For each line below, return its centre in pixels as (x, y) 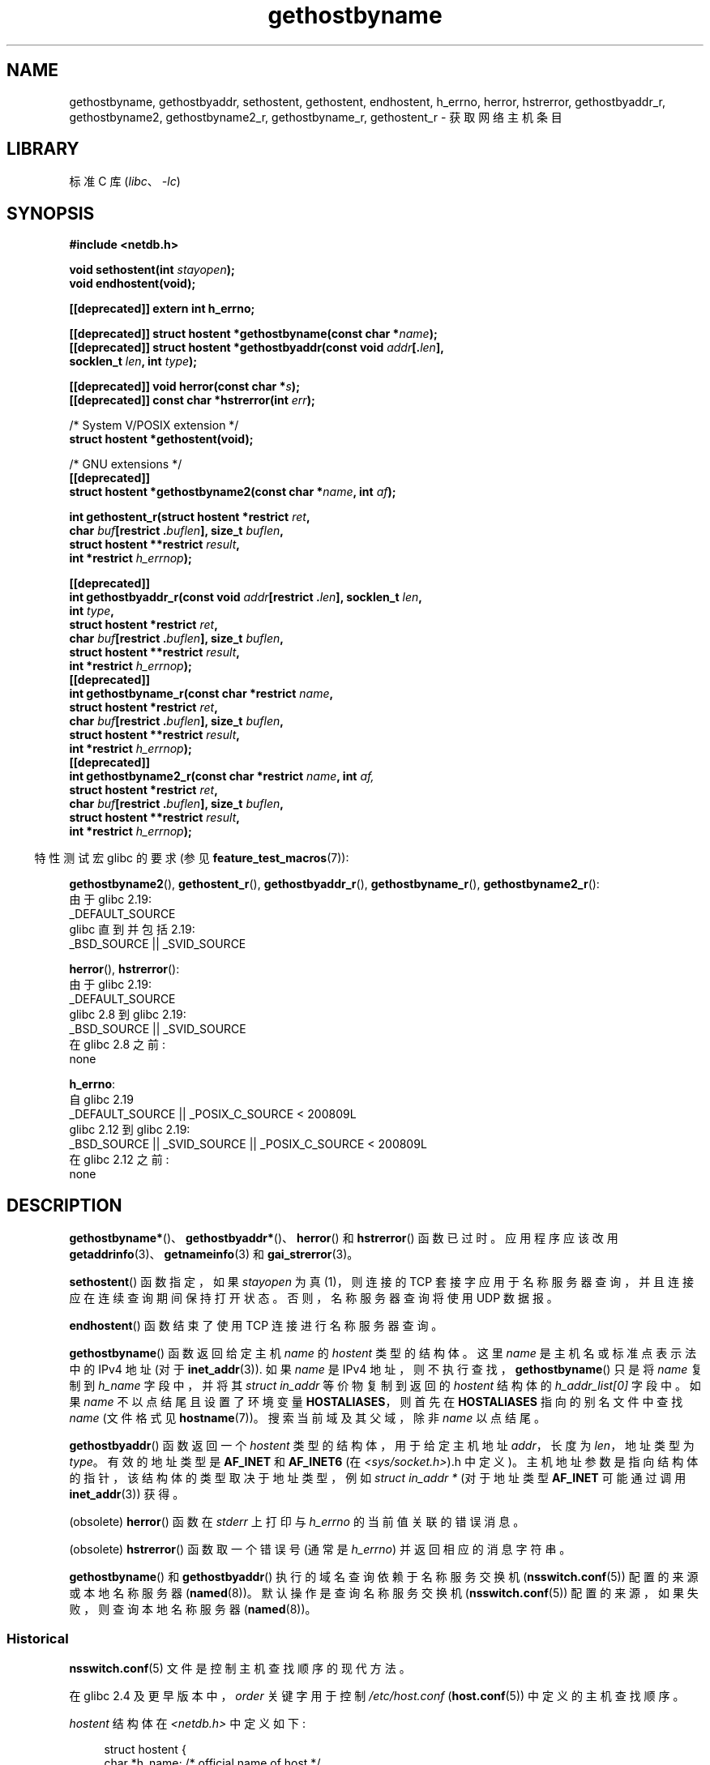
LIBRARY (43, 149)
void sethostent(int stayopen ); (152, 270)
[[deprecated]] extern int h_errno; (162, 309)
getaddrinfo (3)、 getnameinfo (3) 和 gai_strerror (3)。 (214, 1254)
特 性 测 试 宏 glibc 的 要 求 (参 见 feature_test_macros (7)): (192, 858)
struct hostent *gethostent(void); (161, 439)
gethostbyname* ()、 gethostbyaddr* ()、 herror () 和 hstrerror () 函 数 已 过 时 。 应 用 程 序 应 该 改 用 (344, 1238)
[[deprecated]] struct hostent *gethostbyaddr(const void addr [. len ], (257, 348)
